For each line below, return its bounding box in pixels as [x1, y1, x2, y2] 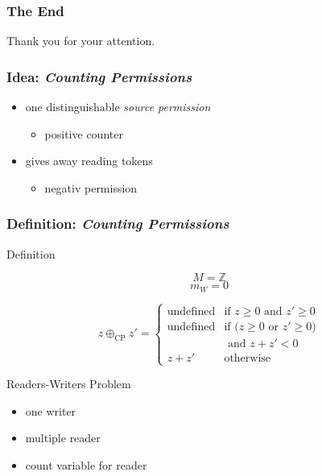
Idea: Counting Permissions [6, 66, 192, 86]
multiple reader [25, 429, 101, 446]
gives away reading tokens [25, 152, 153, 169]
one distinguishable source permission [25, 98, 211, 115]
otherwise [224, 353, 271, 365]
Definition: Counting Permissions [6, 213, 229, 234]
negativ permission [44, 179, 138, 196]
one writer [25, 402, 76, 419]
